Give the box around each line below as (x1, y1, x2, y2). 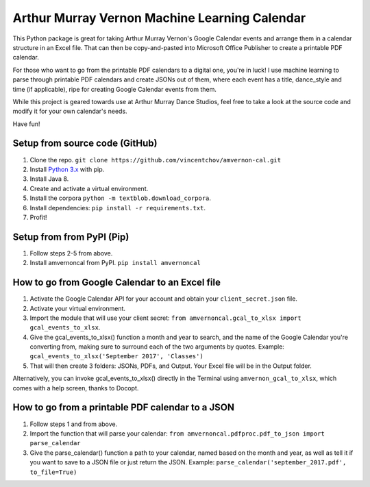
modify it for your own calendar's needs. (12, 107, 127, 116)
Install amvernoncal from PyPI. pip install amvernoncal (29, 259, 201, 267)
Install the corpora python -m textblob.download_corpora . (29, 194, 212, 202)
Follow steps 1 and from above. (29, 420, 118, 428)
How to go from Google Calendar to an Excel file (12, 277, 221, 288)
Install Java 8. (29, 175, 69, 183)
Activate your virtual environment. (29, 304, 126, 312)
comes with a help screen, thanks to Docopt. (12, 384, 139, 392)
